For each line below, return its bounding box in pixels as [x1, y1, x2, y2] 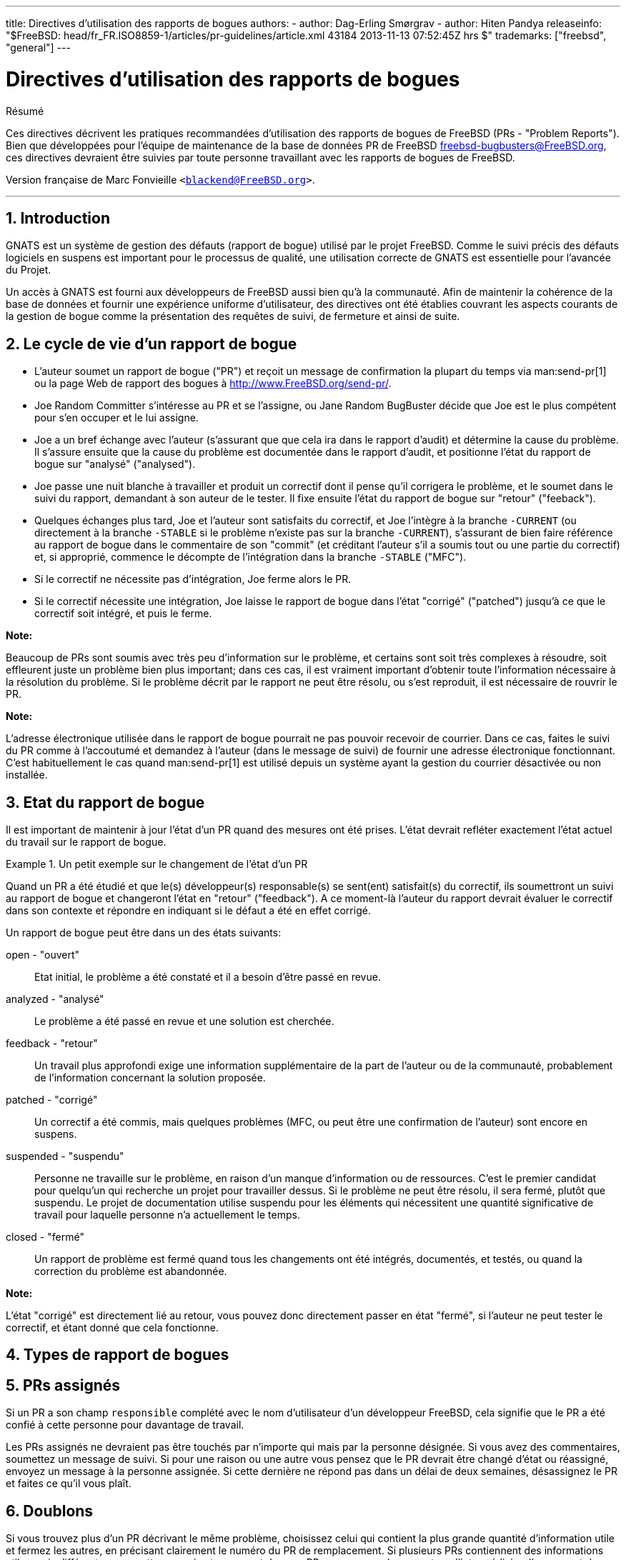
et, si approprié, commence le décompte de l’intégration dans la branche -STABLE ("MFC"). [34, 551, 467, 564]
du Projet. [6, 264, 51, 276]
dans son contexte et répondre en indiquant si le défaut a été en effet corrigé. [6, 904, 371, 917]
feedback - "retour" [6, 1037, 98, 1050]
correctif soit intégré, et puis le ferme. [34, 607, 212, 620]
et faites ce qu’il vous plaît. [6, 1477, 131, 1490]
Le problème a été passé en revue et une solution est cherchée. [34, 1015, 334, 1028]
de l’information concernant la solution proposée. [34, 1071, 266, 1084]
